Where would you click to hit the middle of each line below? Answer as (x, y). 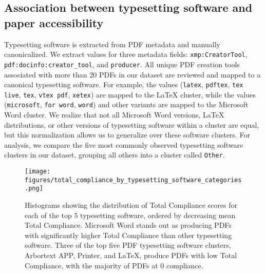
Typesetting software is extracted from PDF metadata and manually (112, 44)
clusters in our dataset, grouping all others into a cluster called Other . (115, 155)
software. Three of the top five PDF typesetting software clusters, (128, 245)
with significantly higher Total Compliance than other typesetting (128, 235)
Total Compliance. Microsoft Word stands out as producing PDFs (128, 225)
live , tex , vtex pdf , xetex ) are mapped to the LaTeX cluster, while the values (130, 94)
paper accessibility (54, 22)
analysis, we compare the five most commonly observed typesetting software (124, 144)
